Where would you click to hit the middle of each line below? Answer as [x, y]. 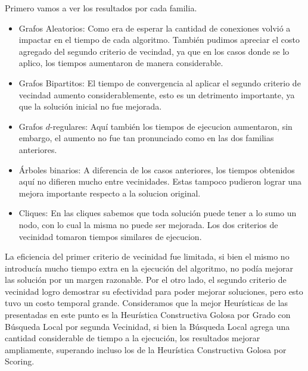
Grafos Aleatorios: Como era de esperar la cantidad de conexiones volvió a [155, 28]
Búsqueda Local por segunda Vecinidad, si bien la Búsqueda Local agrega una [147, 326]
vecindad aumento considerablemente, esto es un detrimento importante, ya [157, 94]
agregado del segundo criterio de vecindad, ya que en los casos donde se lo [154, 51]
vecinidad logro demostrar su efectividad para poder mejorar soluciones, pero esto [154, 291]
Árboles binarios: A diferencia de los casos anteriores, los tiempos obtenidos [157, 169]
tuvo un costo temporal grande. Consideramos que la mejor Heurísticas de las [147, 303]
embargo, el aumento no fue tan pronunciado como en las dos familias [146, 138]
